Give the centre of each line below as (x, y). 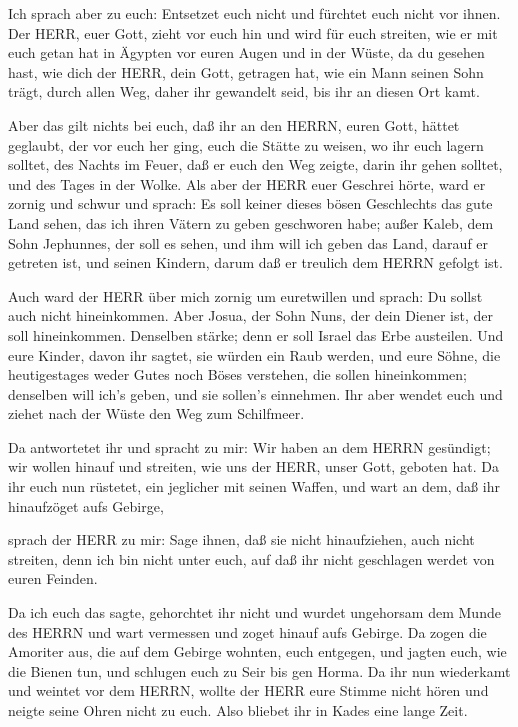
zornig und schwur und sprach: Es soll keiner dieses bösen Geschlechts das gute (250, 203)
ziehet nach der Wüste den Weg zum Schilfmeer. (156, 413)
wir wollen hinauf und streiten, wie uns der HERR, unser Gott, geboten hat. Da (253, 466)
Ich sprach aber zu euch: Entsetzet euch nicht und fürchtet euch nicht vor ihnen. (254, 13)
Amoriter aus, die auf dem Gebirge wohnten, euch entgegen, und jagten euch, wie (257, 651)
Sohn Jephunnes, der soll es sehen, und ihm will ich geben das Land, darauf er (248, 242)
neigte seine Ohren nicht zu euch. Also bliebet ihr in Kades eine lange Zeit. (238, 710)
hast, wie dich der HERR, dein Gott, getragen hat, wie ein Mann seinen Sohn (246, 71)
